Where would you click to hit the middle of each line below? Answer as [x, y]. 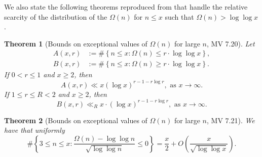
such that [179, 16]
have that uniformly [34, 130]
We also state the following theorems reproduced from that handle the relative [126, 7]
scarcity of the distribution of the [56, 16]
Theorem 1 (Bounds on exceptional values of [76, 43]
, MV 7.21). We [231, 120]
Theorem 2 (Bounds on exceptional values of [76, 120]
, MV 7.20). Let [231, 43]
